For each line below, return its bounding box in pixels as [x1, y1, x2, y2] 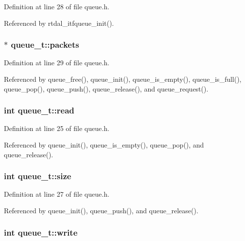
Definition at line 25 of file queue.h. [4, 123, 109, 133]
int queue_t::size [4, 170, 71, 182]
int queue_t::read [4, 104, 74, 116]
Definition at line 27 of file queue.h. [4, 189, 109, 199]
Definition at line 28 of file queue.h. [4, 1, 109, 11]
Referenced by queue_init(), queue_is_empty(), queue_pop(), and [4, 140, 204, 149]
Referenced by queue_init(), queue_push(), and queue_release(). [4, 205, 198, 215]
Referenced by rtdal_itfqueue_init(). [4, 18, 114, 28]
